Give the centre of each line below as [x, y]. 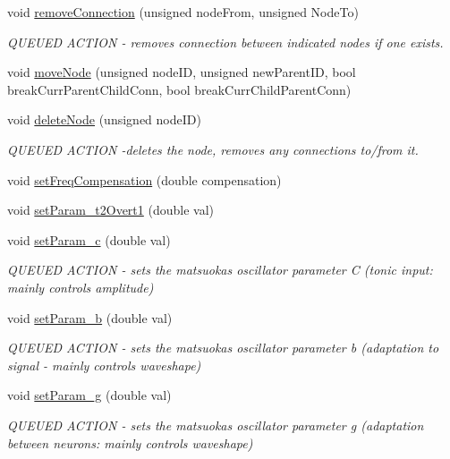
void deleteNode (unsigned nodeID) [104, 119]
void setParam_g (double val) [89, 395]
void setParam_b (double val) [90, 317]
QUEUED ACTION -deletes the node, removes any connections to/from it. [213, 149]
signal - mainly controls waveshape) [104, 365]
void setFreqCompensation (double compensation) [144, 179]
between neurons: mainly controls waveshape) [130, 442]
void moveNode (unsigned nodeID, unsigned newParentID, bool [182, 72]
